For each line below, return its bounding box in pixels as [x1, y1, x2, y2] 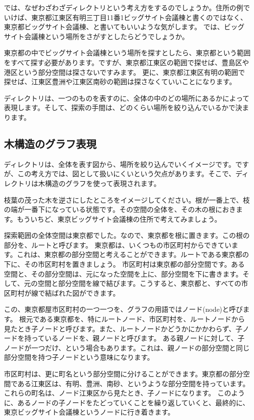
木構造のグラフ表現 [4, 136, 96, 151]
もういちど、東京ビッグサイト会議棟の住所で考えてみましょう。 [17, 213, 221, 224]
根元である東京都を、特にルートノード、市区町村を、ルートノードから [19, 314, 245, 324]
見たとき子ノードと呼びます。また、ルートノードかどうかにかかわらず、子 [4, 323, 243, 333]
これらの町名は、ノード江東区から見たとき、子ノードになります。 [4, 388, 215, 398]
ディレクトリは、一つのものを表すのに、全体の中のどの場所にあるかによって [4, 93, 250, 103]
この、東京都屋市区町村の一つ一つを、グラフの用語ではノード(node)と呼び [4, 304, 243, 314]
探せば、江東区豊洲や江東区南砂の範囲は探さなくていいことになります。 [4, 76, 236, 87]
